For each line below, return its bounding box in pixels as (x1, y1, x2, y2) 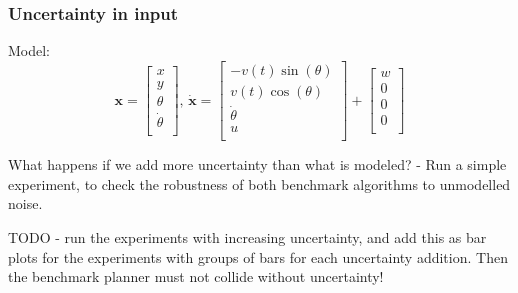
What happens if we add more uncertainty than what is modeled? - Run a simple (8, 154, 507, 175)
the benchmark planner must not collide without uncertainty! (8, 266, 384, 287)
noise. (8, 193, 43, 214)
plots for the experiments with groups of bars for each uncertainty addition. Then (8, 246, 508, 267)
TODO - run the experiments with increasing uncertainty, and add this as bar (8, 226, 487, 247)
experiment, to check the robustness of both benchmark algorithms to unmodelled (8, 173, 511, 194)
